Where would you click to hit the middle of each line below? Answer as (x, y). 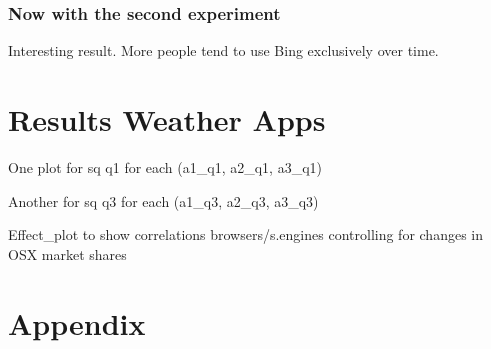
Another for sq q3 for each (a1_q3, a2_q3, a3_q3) (163, 200)
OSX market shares (67, 253)
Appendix (77, 322)
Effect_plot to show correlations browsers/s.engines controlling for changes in (246, 234)
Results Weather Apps (167, 119)
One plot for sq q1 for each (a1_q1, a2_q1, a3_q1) (165, 166)
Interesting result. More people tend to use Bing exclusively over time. (223, 50)
